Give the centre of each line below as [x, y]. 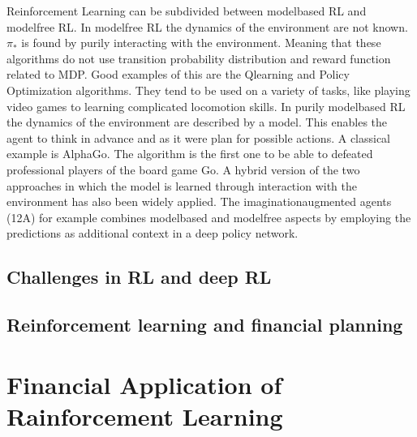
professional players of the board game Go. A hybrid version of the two [183, 169]
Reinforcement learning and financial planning [205, 325]
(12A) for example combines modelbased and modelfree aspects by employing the [209, 217]
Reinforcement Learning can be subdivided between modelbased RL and [187, 11]
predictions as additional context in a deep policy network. [153, 233]
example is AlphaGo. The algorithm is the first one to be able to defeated [190, 154]
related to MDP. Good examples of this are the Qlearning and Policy [178, 74]
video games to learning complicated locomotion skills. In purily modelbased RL [206, 106]
